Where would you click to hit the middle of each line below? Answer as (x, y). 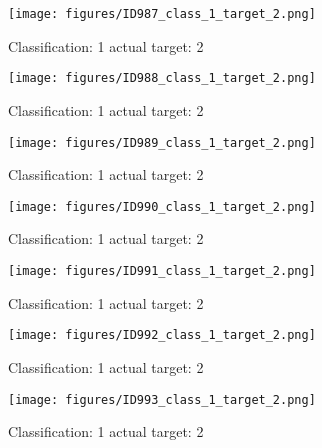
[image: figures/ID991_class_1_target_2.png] (162, 271)
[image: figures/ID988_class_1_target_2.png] (162, 78)
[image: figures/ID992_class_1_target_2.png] (162, 335)
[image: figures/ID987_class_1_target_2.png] (162, 14)
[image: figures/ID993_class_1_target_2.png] (162, 399)
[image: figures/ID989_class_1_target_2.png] (162, 142)
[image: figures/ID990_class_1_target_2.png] (162, 206)
